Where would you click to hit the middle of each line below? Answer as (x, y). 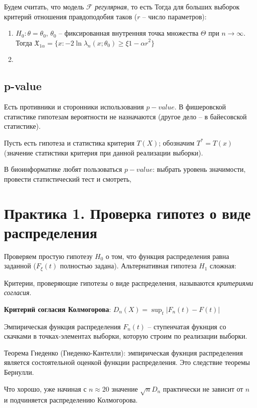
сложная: (223, 266)
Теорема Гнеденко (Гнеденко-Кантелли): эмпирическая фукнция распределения (124, 352)
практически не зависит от (203, 388)
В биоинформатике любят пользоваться (63, 169)
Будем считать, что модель (44, 6)
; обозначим (176, 142)
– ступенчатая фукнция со (187, 326)
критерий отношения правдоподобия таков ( (71, 16)
